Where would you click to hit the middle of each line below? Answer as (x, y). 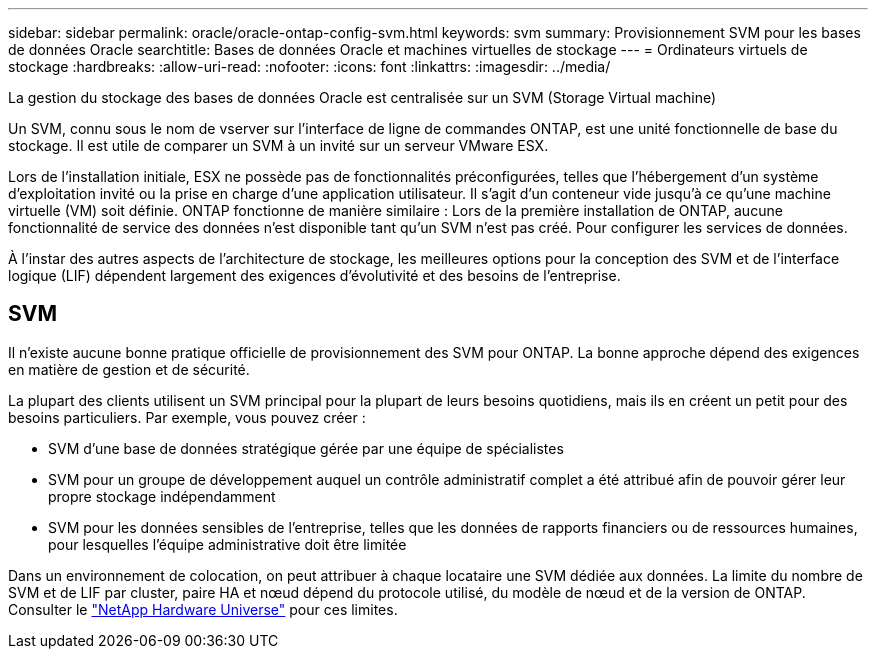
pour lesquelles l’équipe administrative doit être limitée (227, 544)
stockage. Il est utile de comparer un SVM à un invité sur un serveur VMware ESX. (278, 145)
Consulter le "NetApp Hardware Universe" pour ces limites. (203, 609)
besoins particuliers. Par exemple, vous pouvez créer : (187, 417)
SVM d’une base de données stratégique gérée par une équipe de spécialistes (306, 448)
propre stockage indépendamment (162, 496)
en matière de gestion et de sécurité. (129, 369)
